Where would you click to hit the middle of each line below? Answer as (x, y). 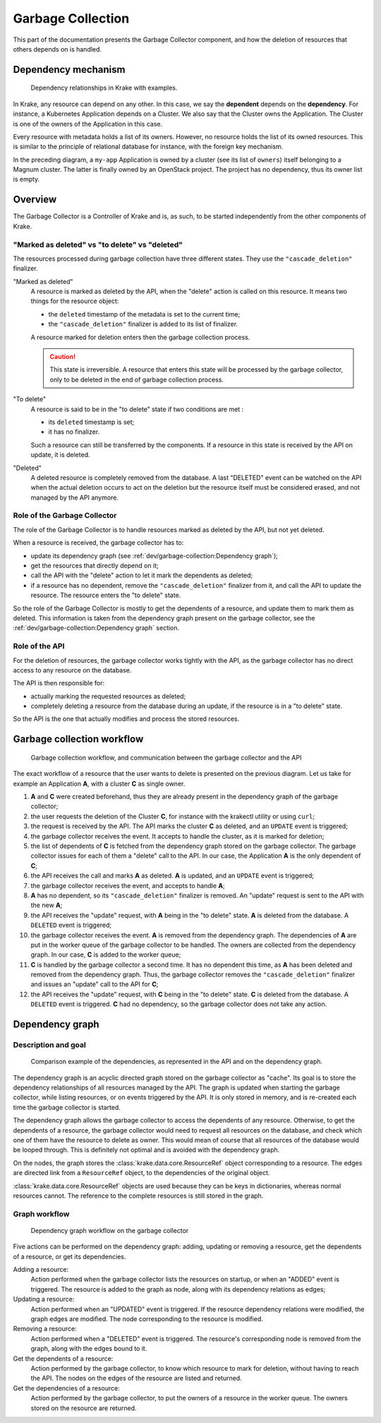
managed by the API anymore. (75, 497)
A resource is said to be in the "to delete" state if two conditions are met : (137, 409)
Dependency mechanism (69, 70)
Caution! (63, 357)
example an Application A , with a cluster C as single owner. (99, 784)
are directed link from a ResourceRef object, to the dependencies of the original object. (141, 1173)
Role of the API (39, 646)
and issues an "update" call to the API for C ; (95, 984)
